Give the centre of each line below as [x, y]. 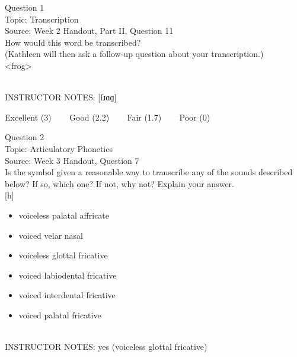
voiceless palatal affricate [64, 215]
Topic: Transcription [42, 19]
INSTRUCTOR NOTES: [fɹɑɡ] [61, 97]
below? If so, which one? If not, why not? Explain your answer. [119, 183]
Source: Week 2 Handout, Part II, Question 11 [89, 31]
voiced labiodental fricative [68, 275]
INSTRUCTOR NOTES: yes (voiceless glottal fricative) [106, 347]
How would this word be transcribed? [73, 42]
